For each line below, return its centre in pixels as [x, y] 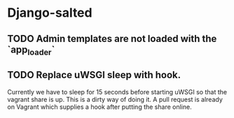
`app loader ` [31, 50]
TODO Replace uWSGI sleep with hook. [94, 75]
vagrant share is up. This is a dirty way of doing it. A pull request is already [115, 99]
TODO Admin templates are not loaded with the [112, 39]
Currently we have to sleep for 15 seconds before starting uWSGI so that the [117, 91]
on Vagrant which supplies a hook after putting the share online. [99, 107]
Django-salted [50, 13]
